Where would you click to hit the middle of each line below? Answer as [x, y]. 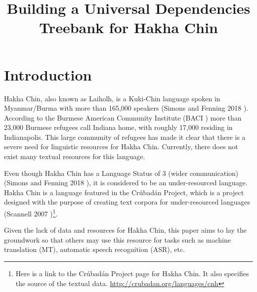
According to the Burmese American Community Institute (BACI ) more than [123, 117]
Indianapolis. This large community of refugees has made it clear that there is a [125, 137]
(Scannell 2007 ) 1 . [31, 213]
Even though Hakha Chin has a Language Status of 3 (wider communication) [121, 173]
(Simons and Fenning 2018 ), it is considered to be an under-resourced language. [126, 183]
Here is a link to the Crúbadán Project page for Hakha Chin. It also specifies [132, 273]
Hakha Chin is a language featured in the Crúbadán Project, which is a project [124, 192]
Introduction [48, 74]
